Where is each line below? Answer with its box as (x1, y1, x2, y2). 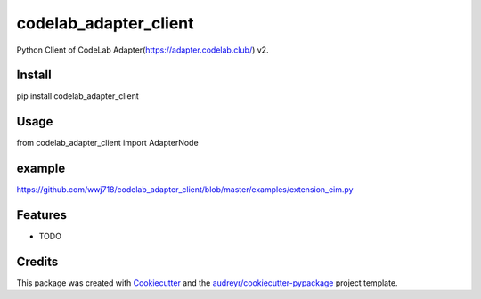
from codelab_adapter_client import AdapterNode (16, 138, 200, 149)
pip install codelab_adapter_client (16, 91, 140, 101)
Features (16, 207, 67, 222)
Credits (16, 254, 59, 269)
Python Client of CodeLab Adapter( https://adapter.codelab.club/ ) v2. (16, 44, 269, 55)
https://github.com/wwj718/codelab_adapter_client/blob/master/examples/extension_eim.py (16, 184, 354, 195)
